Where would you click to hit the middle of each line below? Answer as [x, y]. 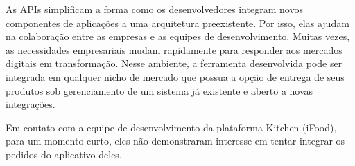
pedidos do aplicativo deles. [64, 154]
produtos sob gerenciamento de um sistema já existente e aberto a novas [159, 90]
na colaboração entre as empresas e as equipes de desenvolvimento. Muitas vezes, [178, 36]
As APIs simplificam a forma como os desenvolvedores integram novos [154, 9]
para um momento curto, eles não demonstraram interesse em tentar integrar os [175, 141]
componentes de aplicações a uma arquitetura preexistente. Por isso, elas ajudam [177, 22]
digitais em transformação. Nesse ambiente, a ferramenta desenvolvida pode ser [174, 63]
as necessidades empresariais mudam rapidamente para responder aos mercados [174, 49]
